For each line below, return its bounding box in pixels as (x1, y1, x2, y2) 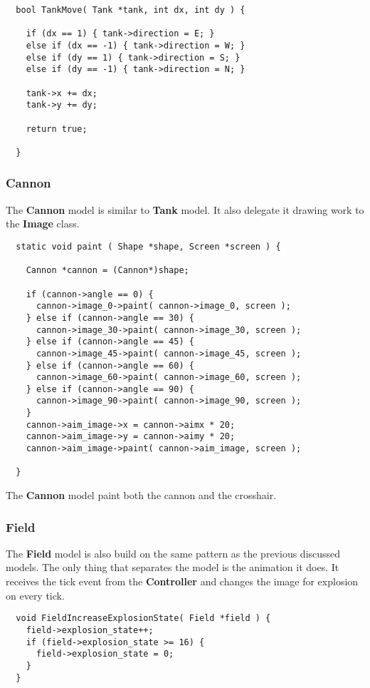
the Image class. (6, 216, 80, 231)
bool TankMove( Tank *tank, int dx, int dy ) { (16, 5, 245, 15)
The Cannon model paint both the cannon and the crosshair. (6, 488, 277, 503)
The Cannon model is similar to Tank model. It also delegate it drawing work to (6, 202, 364, 217)
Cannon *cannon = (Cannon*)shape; (26, 265, 189, 276)
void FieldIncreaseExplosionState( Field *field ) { (16, 613, 271, 624)
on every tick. (6, 587, 65, 602)
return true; (26, 123, 88, 134)
